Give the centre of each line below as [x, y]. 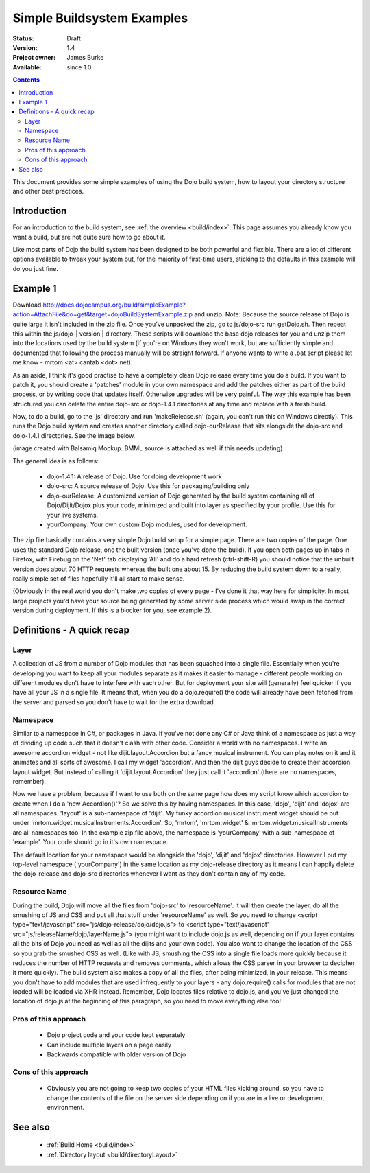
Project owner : [34, 58]
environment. [66, 1107]
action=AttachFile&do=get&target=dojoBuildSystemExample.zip [103, 314]
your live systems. [73, 515]
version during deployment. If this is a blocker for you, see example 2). [112, 610]
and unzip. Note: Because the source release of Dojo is [272, 314]
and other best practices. [48, 191]
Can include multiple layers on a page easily [109, 1045]
